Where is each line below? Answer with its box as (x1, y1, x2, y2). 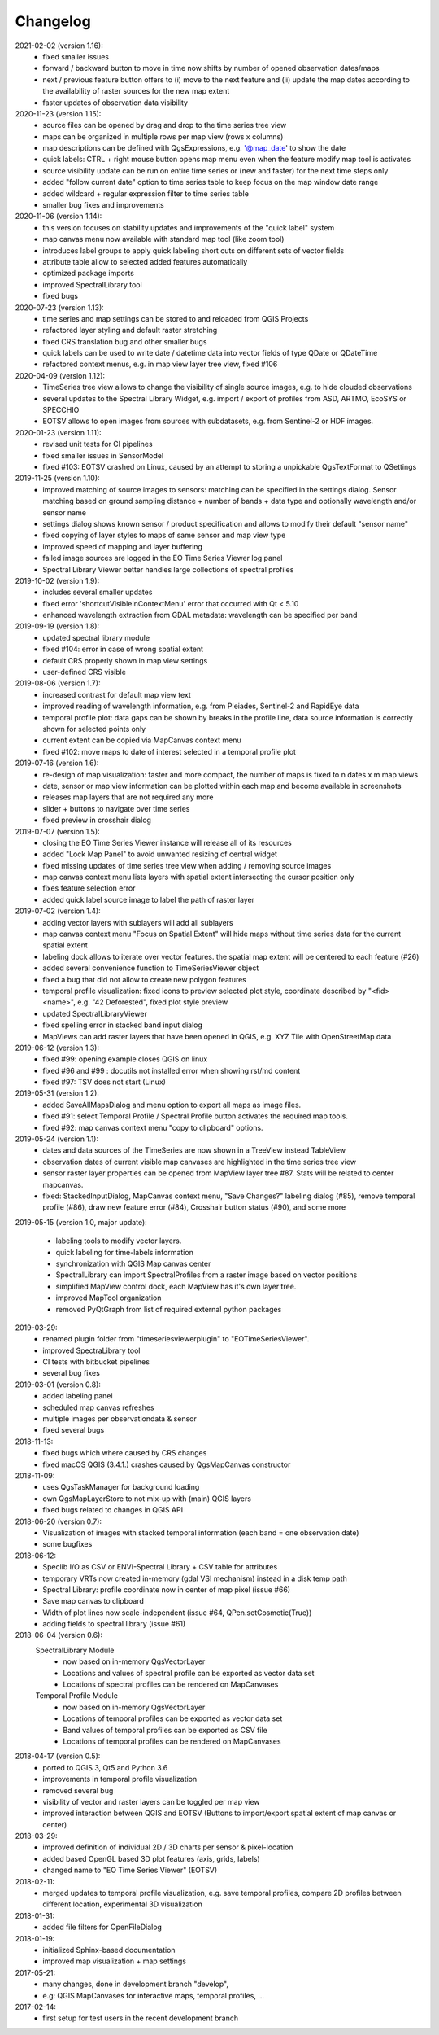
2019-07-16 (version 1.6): (15, 758, 99, 768)
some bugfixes (42, 1539, 93, 1549)
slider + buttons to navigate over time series (42, 803, 190, 813)
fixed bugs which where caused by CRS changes (42, 1448, 207, 1458)
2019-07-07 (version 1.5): (15, 826, 101, 836)
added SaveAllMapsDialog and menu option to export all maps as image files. (42, 1100, 302, 1109)
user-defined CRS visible (42, 667, 126, 677)
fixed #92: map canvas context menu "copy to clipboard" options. (42, 1123, 263, 1132)
